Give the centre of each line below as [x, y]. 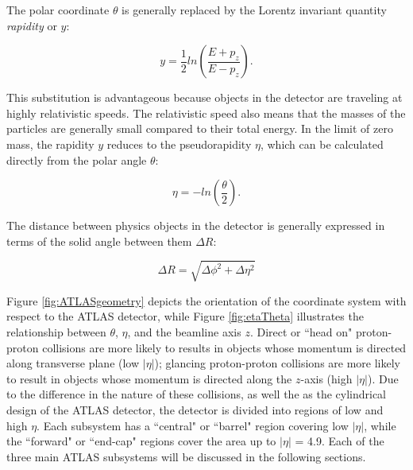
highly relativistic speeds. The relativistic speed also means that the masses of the [206, 113]
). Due [383, 378]
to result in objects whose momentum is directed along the [149, 378]
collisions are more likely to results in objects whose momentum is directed [224, 347]
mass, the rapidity [50, 144]
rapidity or [32, 25]
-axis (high [326, 378]
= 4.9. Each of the [340, 441]
